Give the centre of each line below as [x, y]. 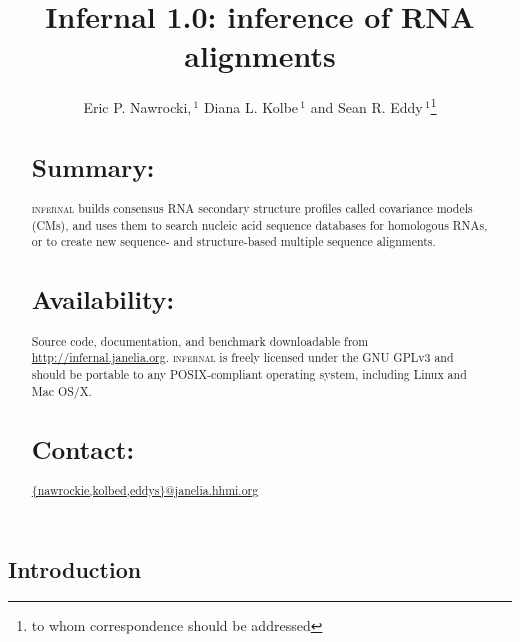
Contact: [83, 448]
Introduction [75, 568]
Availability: [103, 299]
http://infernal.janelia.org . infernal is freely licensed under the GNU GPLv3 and [242, 357]
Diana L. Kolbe [251, 106]
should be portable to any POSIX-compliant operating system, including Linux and [249, 373]
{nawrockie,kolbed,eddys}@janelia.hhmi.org [145, 489]
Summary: [93, 166]
